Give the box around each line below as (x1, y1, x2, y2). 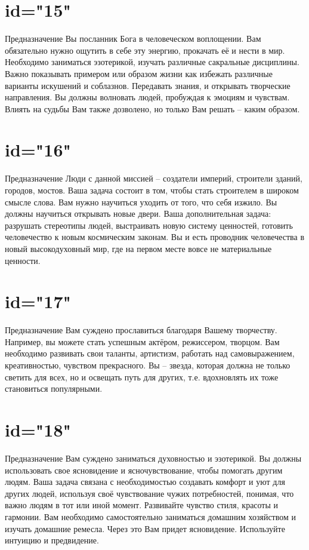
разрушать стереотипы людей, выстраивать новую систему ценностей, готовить (5, 219, 293, 231)
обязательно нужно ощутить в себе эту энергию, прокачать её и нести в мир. (5, 44, 285, 56)
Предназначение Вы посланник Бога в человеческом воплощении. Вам (5, 32, 261, 45)
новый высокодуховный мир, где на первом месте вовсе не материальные (5, 242, 272, 254)
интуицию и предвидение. (5, 534, 99, 546)
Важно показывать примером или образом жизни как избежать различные (5, 67, 273, 79)
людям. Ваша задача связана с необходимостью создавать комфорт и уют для (5, 475, 285, 488)
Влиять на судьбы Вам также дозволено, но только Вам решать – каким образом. (5, 102, 300, 115)
